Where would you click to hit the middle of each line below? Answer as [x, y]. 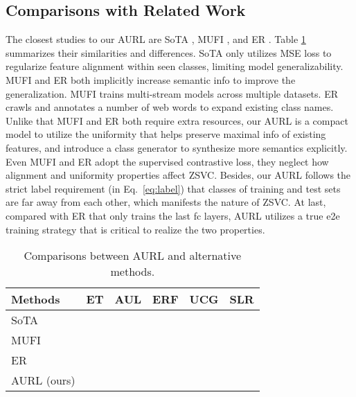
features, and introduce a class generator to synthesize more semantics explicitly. [177, 147]
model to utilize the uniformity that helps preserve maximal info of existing [166, 134]
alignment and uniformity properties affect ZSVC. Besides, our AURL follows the [178, 175]
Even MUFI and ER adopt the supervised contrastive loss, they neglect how [167, 161]
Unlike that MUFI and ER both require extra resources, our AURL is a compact [177, 120]
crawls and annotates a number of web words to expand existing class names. [170, 107]
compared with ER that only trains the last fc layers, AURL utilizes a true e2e [173, 215]
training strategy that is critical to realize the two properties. [135, 229]
